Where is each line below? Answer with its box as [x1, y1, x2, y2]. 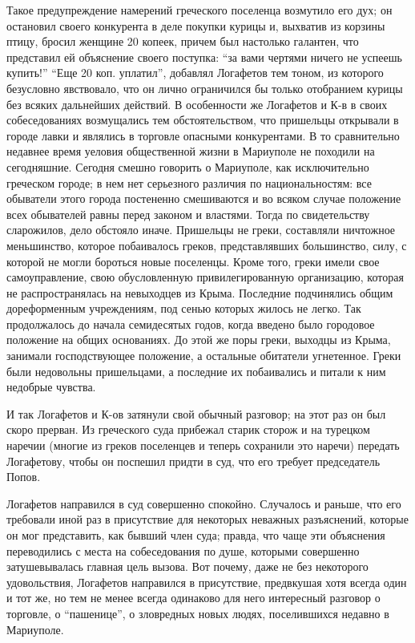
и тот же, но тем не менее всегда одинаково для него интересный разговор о [6, 589, 381, 606]
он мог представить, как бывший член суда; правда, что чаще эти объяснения [6, 527, 385, 543]
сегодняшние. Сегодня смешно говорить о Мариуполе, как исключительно [6, 158, 369, 175]
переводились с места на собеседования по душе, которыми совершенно [6, 542, 360, 559]
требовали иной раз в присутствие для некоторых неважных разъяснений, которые [6, 511, 409, 528]
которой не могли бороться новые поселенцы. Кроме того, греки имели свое [6, 253, 380, 269]
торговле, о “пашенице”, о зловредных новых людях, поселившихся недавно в [6, 605, 389, 621]
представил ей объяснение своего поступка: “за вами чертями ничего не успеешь [6, 48, 402, 65]
